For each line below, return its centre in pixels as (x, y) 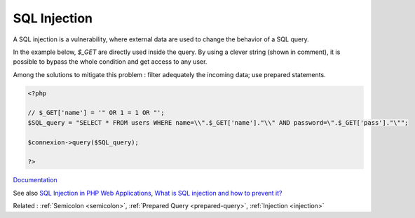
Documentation (35, 180)
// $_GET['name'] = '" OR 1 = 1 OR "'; (96, 113)
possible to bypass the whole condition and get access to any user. (110, 62)
